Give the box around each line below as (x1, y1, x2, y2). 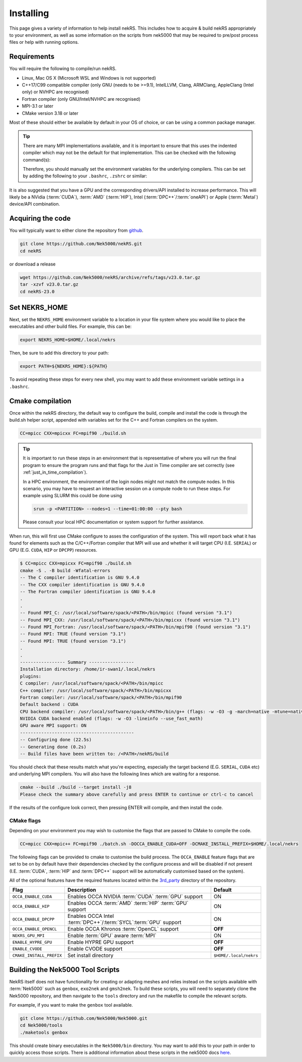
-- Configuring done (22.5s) (20, 737, 92, 743)
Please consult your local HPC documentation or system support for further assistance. (23, 519, 204, 525)
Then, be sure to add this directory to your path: (9, 350, 109, 356)
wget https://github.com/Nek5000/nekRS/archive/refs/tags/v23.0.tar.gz (20, 275, 201, 280)
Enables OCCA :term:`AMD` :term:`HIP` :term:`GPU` (67, 900, 189, 907)
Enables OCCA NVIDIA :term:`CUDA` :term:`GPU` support (67, 893, 203, 900)
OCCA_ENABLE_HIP (12, 903, 50, 909)
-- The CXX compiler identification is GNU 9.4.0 (20, 582, 145, 587)
